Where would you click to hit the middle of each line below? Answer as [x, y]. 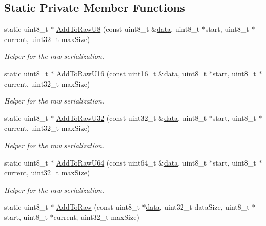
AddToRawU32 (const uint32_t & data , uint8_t [131, 118]
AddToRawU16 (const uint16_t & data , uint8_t [131, 73]
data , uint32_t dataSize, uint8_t [198, 207]
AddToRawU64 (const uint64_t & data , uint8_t [131, 162]
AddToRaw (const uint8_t [98, 207]
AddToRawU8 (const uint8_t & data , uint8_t [128, 29]
